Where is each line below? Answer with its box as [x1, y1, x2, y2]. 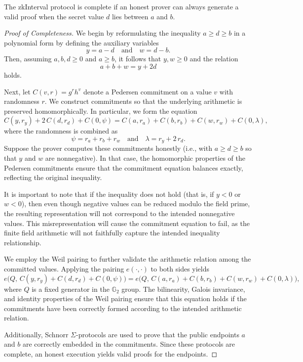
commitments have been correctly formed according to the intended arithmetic [4, 303, 242, 313]
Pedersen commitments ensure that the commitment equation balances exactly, [4, 162, 243, 173]
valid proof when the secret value [4, 11, 104, 21]
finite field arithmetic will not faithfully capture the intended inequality [4, 227, 220, 238]
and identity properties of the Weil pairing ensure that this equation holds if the [4, 293, 247, 304]
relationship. [4, 237, 41, 247]
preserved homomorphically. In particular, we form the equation [4, 105, 197, 116]
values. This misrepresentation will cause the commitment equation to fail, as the [4, 218, 250, 228]
